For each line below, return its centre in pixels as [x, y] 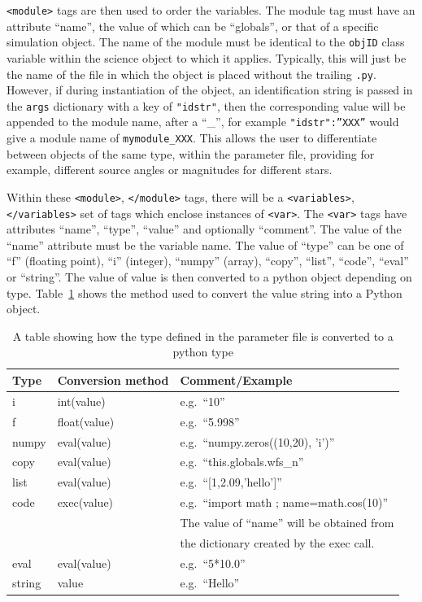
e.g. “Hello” [210, 583]
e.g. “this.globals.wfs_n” [242, 462]
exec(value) [85, 502]
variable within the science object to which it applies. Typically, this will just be [207, 57]
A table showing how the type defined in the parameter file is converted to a [203, 336]
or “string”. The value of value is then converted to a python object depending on [209, 277]
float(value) [86, 421]
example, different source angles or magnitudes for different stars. [170, 170]
